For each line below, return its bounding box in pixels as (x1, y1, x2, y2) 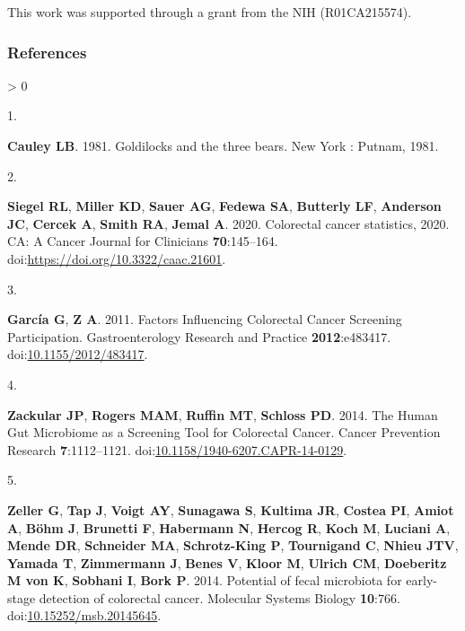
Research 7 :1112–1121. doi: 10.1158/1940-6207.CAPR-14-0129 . (7, 440, 347, 459)
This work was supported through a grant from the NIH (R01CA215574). (7, 3, 412, 21)
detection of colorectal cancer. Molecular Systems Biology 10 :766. (39, 588, 400, 607)
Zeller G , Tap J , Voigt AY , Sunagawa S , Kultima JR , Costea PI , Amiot (7, 500, 454, 519)
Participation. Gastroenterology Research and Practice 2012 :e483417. (7, 327, 391, 346)
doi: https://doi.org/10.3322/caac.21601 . (7, 249, 226, 267)
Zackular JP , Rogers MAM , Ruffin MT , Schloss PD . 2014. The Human (7, 405, 438, 424)
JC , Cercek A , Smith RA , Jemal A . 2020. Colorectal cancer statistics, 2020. (7, 214, 450, 232)
